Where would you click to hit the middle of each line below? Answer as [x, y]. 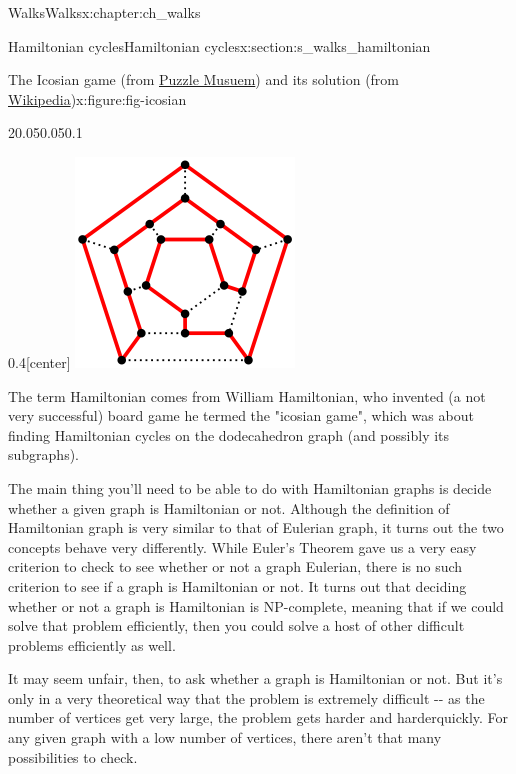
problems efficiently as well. [92, 644]
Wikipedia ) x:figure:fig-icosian [97, 98]
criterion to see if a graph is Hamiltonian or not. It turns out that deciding [237, 585]
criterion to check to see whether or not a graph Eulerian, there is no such [235, 566]
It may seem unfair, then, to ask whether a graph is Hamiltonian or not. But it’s [255, 678]
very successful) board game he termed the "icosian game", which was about [241, 415]
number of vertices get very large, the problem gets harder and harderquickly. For [258, 717]
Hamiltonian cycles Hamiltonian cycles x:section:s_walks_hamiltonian [219, 45]
